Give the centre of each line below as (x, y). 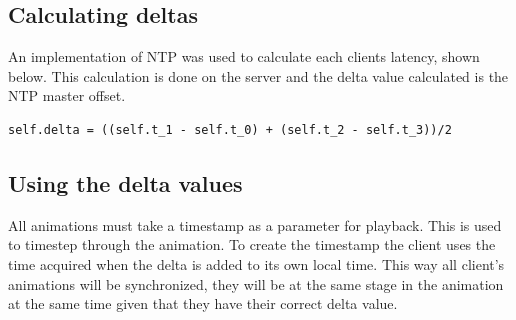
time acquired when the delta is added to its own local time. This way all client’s (256, 263)
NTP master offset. (67, 95)
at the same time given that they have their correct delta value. (203, 303)
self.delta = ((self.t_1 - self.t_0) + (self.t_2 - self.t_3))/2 (230, 129)
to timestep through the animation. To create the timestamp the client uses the (252, 244)
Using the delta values (125, 182)
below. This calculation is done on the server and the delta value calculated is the (258, 75)
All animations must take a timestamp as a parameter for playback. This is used (255, 224)
